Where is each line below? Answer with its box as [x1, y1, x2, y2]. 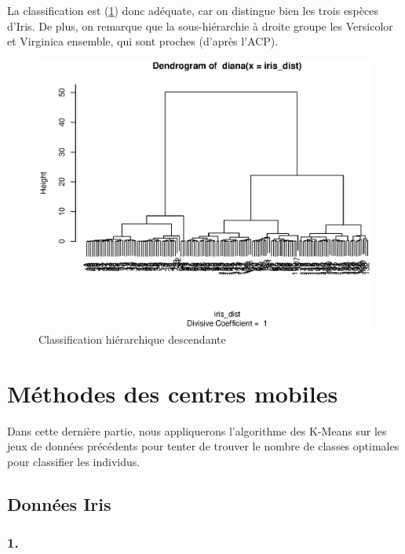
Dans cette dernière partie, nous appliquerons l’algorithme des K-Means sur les [7, 422, 387, 439]
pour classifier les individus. [7, 453, 140, 469]
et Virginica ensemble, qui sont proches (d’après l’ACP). [7, 33, 279, 49]
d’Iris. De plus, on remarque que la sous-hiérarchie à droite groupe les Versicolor [7, 17, 393, 34]
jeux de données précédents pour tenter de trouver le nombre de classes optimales [7, 438, 400, 454]
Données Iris [7, 491, 111, 516]
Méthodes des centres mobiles [7, 377, 338, 409]
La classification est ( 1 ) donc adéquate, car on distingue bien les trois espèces [7, 2, 378, 18]
